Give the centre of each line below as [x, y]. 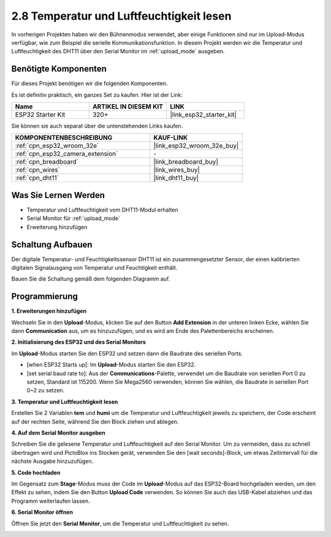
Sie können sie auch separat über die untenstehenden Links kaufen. [97, 126]
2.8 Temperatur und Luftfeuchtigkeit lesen [121, 16]
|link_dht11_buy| [176, 178]
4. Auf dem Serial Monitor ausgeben [58, 433]
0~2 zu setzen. [46, 390]
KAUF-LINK [171, 138]
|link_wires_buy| [177, 170]
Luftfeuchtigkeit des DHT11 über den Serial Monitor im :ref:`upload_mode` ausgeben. [118, 51]
